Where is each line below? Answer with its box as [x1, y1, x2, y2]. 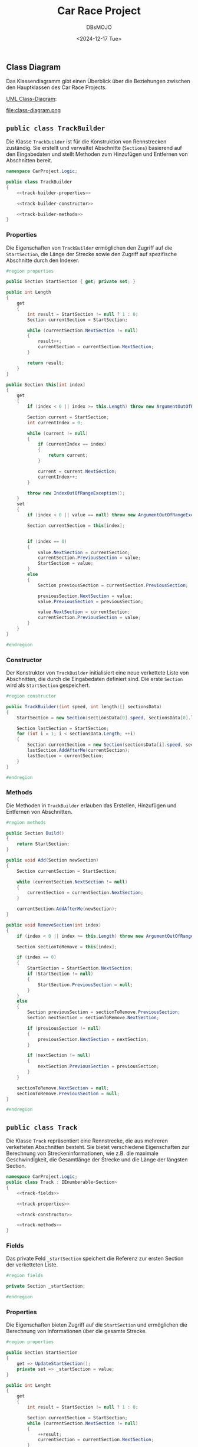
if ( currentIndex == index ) [37, 441, 107, 447]
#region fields [6, 1273, 44, 1279]
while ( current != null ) [27, 430, 88, 436]
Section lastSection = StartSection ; [16, 725, 110, 731]
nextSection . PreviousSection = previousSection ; [37, 1063, 160, 1069]
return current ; [48, 453, 88, 459]
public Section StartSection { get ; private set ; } [6, 279, 136, 284]
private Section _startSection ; [6, 1284, 85, 1289]
